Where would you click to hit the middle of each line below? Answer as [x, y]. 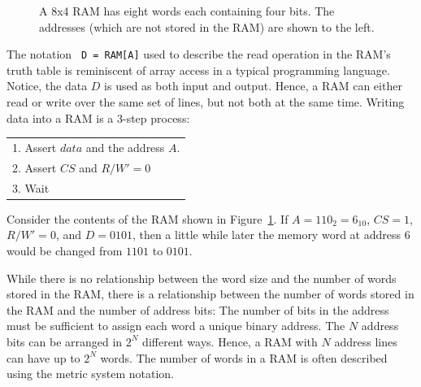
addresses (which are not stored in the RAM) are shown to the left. [207, 26]
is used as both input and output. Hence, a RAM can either [253, 86]
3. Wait [31, 187]
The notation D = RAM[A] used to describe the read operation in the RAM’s [199, 54]
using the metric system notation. [90, 374]
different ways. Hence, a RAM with [230, 341]
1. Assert [35, 147]
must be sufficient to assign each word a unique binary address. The [176, 326]
